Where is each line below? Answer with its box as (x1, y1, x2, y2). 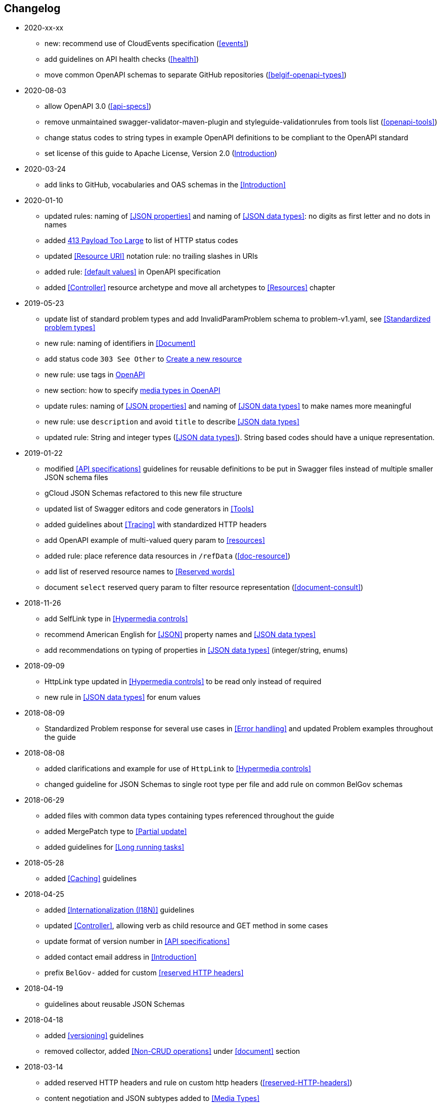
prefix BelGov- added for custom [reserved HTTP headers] (45, 968, 244, 977)
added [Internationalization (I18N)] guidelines (45, 905, 195, 915)
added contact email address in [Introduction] (45, 953, 197, 962)
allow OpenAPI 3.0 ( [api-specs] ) (45, 102, 152, 111)
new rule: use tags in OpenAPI (45, 370, 145, 379)
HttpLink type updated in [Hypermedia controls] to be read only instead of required (45, 677, 322, 686)
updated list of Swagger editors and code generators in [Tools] (45, 504, 254, 514)
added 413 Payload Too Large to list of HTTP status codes (45, 236, 238, 245)
